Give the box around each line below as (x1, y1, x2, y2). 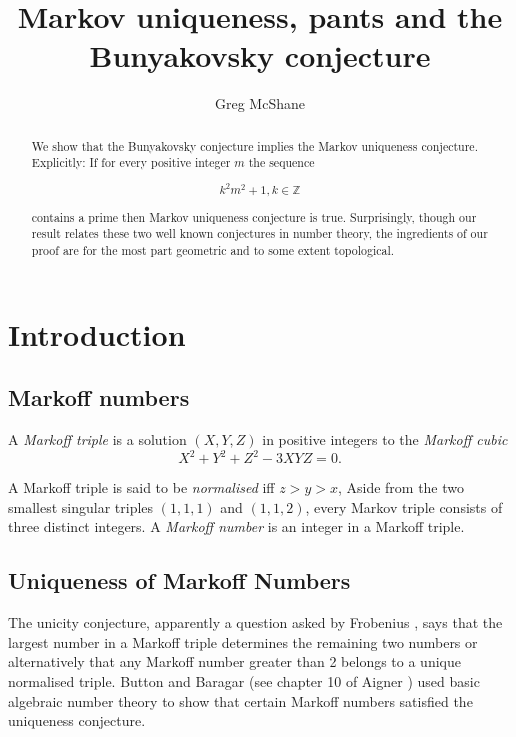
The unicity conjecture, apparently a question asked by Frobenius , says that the (8, 612, 503, 633)
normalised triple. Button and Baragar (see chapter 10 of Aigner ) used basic (8, 671, 480, 692)
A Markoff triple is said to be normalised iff (8, 477, 275, 498)
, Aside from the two (337, 477, 465, 498)
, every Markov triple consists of (305, 496, 503, 517)
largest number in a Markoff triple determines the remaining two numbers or (8, 631, 478, 652)
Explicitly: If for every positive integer (31, 154, 231, 171)
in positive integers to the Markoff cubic (262, 429, 508, 450)
